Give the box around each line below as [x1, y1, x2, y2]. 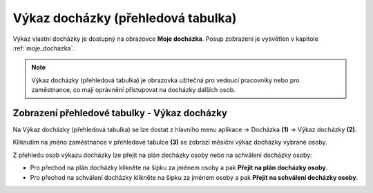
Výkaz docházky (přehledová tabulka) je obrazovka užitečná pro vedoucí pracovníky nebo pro [31, 76, 300, 84]
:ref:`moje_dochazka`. [12, 44, 75, 52]
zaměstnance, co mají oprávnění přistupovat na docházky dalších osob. [31, 86, 236, 94]
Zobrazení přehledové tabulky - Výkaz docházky [12, 107, 228, 119]
